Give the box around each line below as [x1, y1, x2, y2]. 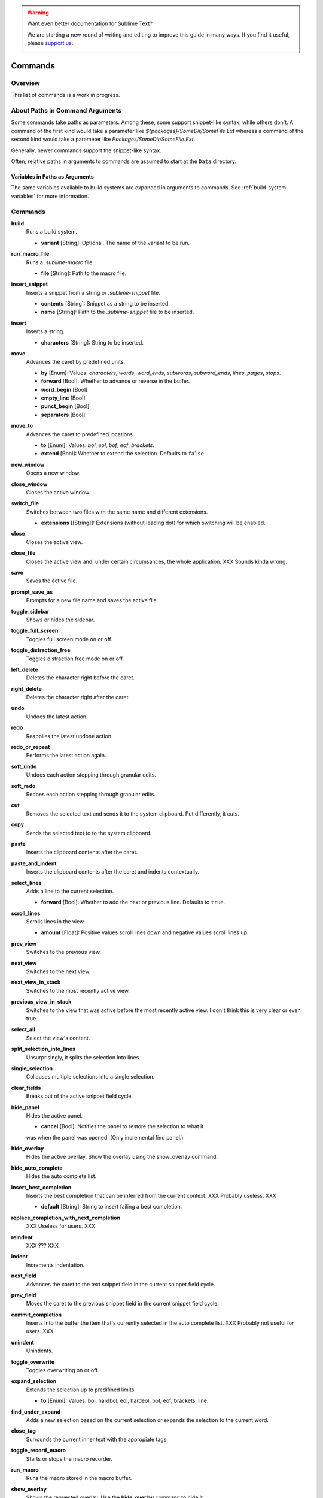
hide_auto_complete [11, 1164, 63, 1171]
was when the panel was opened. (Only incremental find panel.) [26, 1134, 184, 1141]
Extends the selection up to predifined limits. [26, 1386, 136, 1393]
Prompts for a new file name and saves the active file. [26, 597, 159, 604]
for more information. [36, 192, 89, 200]
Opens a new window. [26, 469, 81, 476]
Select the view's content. [26, 1034, 90, 1041]
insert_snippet [11, 280, 48, 288]
